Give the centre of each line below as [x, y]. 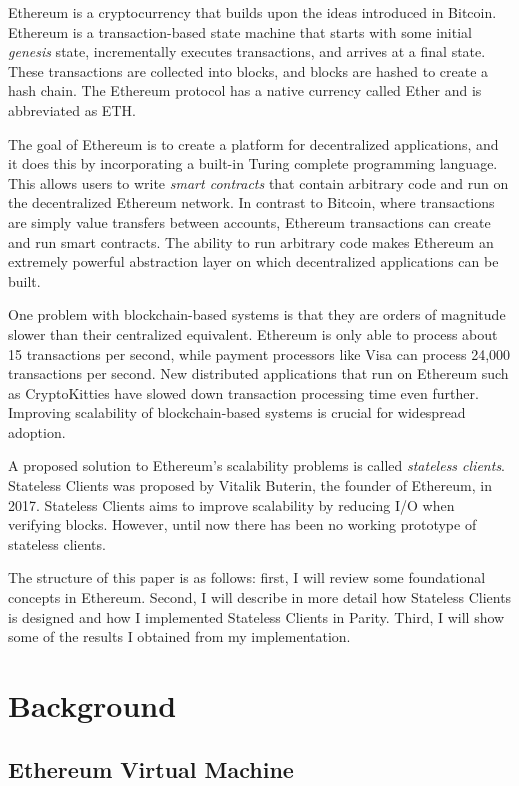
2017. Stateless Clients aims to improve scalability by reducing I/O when [231, 504]
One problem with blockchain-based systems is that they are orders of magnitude [257, 314]
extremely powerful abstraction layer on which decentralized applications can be [253, 261]
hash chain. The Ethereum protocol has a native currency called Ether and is [245, 90]
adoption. [37, 431]
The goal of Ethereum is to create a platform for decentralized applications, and [253, 143]
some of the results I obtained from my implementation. [179, 636]
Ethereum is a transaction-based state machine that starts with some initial [240, 31]
